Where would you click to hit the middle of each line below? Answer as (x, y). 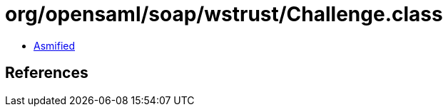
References (47, 73)
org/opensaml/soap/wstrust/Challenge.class (224, 14)
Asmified (55, 45)
